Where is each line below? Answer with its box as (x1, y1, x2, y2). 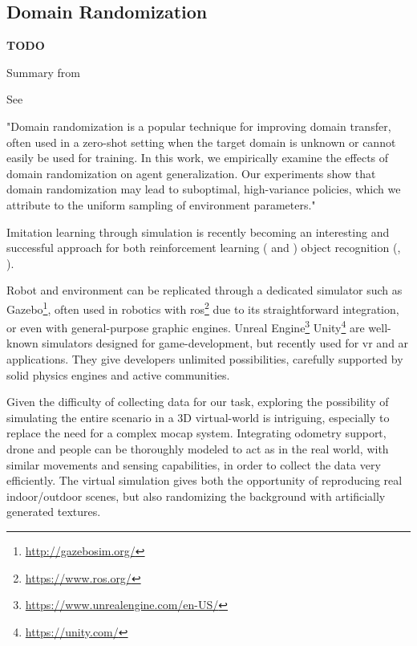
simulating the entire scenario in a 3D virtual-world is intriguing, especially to (6, 408, 390, 425)
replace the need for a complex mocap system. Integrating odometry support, (6, 425, 387, 441)
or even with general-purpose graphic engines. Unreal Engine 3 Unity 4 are (6, 317, 365, 335)
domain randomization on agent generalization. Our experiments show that (6, 165, 376, 181)
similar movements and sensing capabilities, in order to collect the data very (6, 456, 381, 473)
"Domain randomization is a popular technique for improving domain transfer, (6, 117, 391, 134)
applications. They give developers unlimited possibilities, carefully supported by (6, 351, 403, 368)
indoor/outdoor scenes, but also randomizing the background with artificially (6, 487, 386, 504)
